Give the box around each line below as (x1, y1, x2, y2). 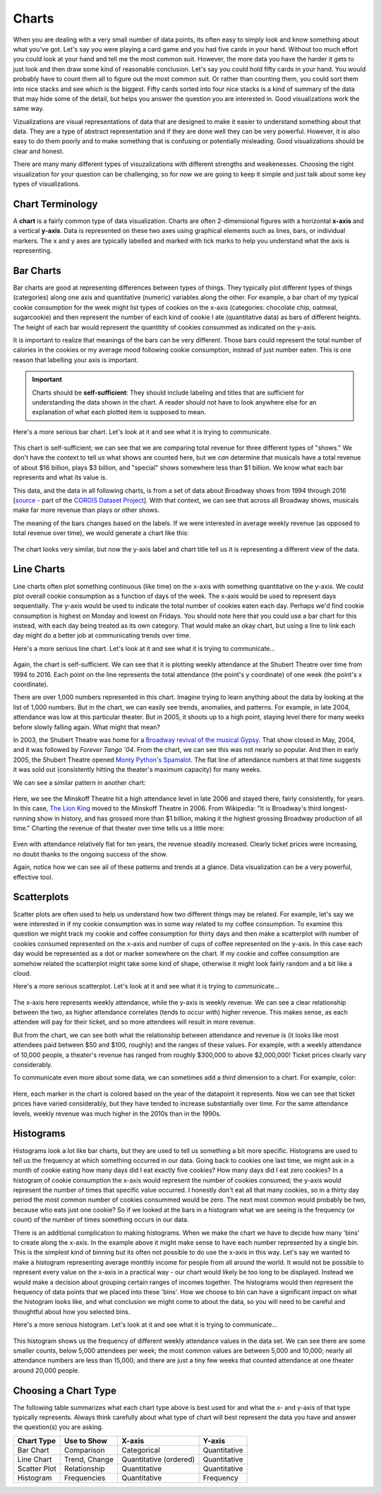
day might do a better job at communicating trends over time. (13, 631, 191, 640)
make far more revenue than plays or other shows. (13, 506, 160, 515)
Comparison (64, 1445, 105, 1454)
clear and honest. (13, 147, 64, 155)
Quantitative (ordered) (121, 1454, 195, 1464)
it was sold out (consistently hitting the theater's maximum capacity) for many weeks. (13, 765, 262, 774)
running (13, 814, 36, 823)
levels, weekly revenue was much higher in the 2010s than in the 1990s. (13, 1109, 222, 1118)
